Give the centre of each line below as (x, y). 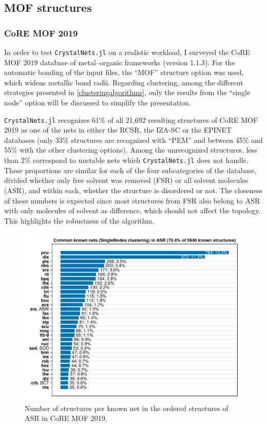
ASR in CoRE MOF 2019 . (66, 418)
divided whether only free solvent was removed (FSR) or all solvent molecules (126, 180)
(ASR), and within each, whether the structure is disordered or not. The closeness (133, 190)
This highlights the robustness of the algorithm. (79, 220)
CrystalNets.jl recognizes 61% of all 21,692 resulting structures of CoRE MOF (131, 119)
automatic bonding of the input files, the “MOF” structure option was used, (124, 72)
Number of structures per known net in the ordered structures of (127, 408)
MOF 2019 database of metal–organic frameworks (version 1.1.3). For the (120, 62)
